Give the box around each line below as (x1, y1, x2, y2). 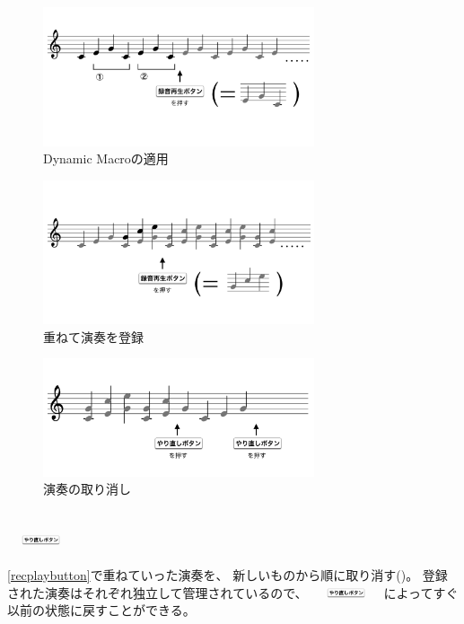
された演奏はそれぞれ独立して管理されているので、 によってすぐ (7, 583, 459, 602)
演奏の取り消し (43, 479, 131, 498)
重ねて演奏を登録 (43, 327, 144, 346)
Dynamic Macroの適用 (43, 149, 169, 168)
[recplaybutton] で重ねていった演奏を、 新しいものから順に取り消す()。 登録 (7, 566, 448, 584)
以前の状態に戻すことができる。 (7, 601, 196, 620)
